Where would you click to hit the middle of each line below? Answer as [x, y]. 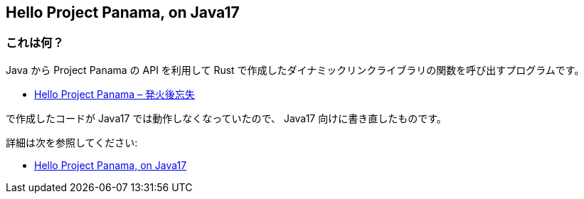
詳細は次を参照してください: [72, 142]
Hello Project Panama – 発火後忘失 [115, 94]
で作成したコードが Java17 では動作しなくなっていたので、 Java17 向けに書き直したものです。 [226, 118]
